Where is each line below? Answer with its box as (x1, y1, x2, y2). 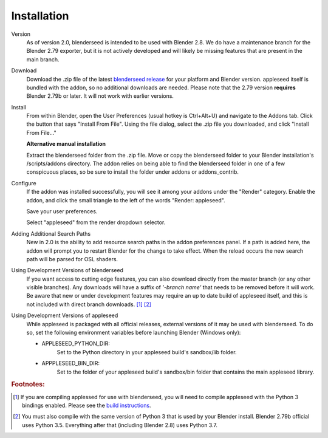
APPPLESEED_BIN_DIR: (41, 360, 100, 367)
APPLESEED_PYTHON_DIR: (41, 340, 111, 347)
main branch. (26, 55, 60, 63)
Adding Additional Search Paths (11, 230, 91, 237)
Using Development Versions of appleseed (11, 312, 118, 319)
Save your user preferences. (26, 207, 98, 215)
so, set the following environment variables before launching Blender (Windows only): (26, 329, 241, 337)
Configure (11, 179, 36, 186)
